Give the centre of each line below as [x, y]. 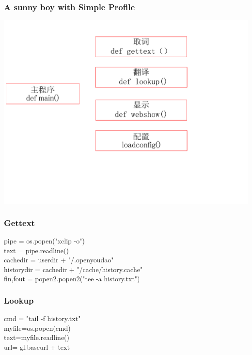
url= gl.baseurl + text [37, 347]
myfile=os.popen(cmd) [37, 328]
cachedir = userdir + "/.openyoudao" [59, 260]
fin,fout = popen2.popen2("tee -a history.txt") [72, 279]
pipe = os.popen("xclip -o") [44, 241]
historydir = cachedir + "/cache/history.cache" [73, 269]
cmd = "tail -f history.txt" [42, 318]
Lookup [19, 300]
